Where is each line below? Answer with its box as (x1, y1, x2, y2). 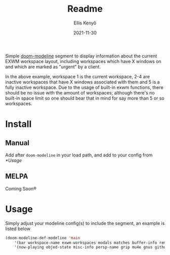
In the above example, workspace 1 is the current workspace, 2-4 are (5, 73, 150, 79)
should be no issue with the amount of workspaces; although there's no (5, 89, 155, 95)
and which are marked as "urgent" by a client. (5, 63, 101, 70)
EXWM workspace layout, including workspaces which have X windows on (5, 58, 162, 64)
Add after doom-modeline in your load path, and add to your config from (5, 152, 153, 158)
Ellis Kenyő (73, 20, 97, 26)
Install (5, 118, 32, 130)
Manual (5, 138, 29, 147)
